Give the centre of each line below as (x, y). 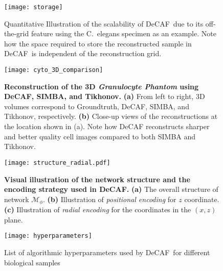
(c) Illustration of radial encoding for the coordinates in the (98, 210)
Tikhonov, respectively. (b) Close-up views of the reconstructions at (111, 116)
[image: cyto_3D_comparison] (54, 70)
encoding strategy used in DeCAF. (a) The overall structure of (111, 189)
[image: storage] (34, 7)
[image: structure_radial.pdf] (57, 163)
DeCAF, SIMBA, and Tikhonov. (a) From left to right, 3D (105, 96)
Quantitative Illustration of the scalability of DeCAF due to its (104, 23)
